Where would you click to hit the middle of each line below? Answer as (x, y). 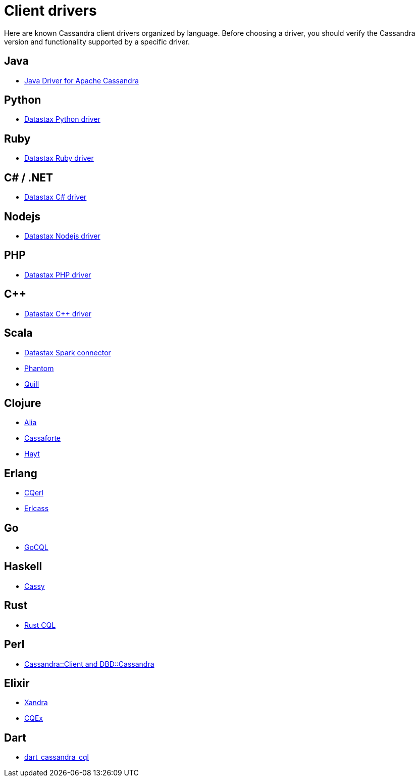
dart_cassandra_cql (57, 757)
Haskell (23, 567)
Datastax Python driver (62, 119)
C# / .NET (29, 177)
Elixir (17, 683)
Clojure (23, 403)
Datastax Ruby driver (59, 158)
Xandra (36, 703)
